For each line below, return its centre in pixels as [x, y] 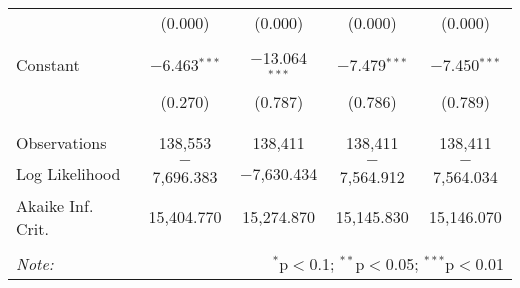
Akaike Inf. [55, 205]
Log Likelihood [68, 174]
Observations [61, 142]
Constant [48, 65]
